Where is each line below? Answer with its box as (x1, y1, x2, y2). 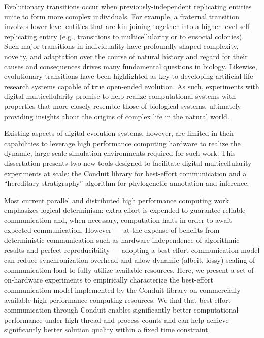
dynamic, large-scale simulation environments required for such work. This (4, 148, 236, 158)
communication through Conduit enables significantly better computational (4, 304, 239, 315)
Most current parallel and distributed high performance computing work (4, 194, 229, 205)
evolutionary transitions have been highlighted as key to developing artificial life (4, 71, 253, 81)
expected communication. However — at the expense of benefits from (4, 224, 220, 235)
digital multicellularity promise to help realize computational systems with (4, 91, 236, 101)
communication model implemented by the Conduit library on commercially (4, 285, 241, 295)
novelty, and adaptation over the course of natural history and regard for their (4, 50, 248, 61)
